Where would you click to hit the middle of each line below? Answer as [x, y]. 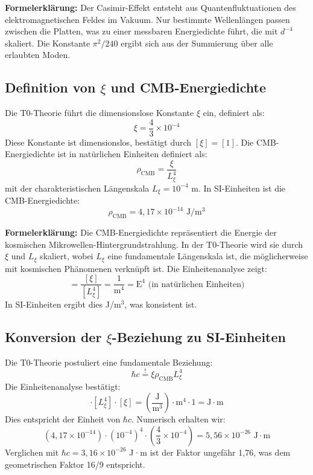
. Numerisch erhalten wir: [179, 419]
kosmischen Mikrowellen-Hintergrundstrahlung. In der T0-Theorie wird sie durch [154, 244]
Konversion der [53, 337]
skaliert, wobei [67, 256]
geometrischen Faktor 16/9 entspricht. [75, 464]
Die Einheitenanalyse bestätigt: [63, 386]
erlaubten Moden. [38, 55]
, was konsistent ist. [161, 304]
